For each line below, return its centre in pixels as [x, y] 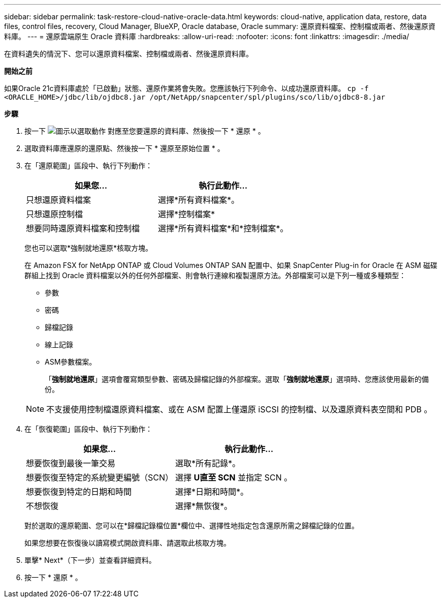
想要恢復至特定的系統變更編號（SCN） [100, 477]
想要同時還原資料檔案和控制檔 [83, 228]
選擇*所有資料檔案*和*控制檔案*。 [223, 228]
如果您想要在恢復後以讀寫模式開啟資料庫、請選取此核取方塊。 [128, 543]
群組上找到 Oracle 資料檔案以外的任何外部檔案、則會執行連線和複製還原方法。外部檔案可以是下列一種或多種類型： [215, 275]
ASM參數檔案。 [71, 362]
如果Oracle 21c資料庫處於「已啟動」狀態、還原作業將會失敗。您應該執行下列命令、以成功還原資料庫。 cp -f [186, 88]
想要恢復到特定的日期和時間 [79, 492]
